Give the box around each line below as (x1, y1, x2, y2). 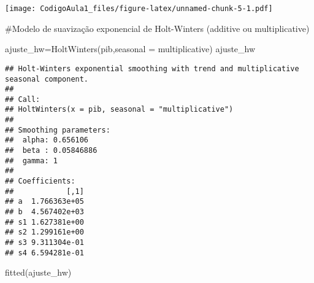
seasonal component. (5, 74, 89, 83)
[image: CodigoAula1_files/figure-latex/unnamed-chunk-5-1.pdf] (5, 4, 273, 13)
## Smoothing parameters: (5, 125, 110, 134)
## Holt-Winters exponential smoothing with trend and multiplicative (5, 64, 299, 73)
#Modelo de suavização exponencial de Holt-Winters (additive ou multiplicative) (5, 21, 310, 34)
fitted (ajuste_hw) (5, 266, 72, 279)
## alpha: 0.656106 (5, 136, 89, 145)
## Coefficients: (5, 177, 75, 186)
